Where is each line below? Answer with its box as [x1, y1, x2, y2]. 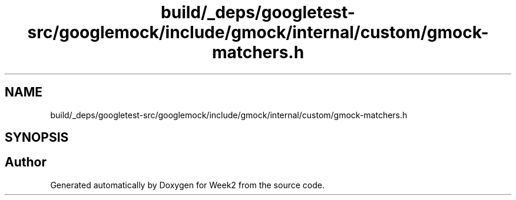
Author [5, 155, 47, 170]
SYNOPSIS [5, 130, 69, 145]
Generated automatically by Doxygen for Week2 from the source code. [50, 179, 325, 190]
